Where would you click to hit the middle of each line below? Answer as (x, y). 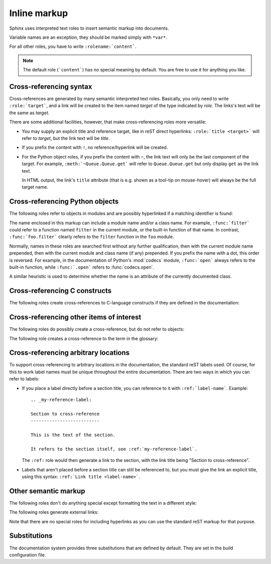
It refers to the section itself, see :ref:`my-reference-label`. (114, 449)
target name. (35, 187)
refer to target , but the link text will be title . (66, 138)
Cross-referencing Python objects (64, 202)
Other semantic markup (47, 491)
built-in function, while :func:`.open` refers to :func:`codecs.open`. (82, 267)
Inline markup (39, 13)
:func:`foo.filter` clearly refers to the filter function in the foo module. (92, 237)
